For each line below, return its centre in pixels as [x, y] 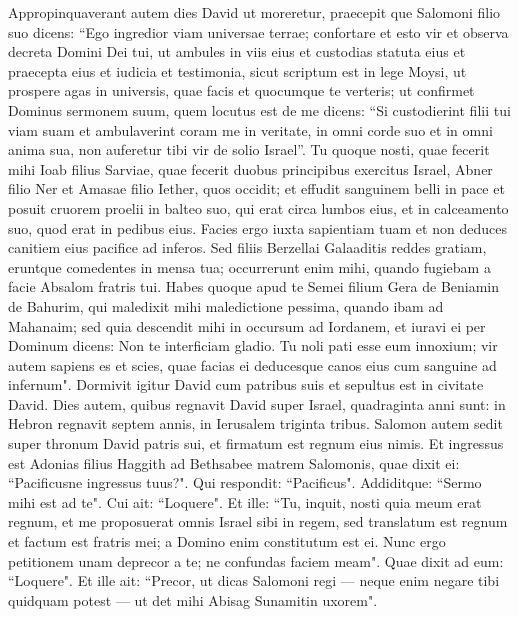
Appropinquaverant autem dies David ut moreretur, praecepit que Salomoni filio [254, 12]
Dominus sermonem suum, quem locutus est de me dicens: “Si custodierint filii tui [259, 109]
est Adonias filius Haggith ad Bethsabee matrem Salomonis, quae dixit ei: [234, 462]
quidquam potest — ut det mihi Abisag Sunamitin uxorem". [193, 599]
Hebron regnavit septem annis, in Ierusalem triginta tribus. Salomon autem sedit [255, 423]
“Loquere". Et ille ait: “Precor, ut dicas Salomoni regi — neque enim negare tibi [254, 580]
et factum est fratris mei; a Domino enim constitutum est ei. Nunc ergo [227, 541]
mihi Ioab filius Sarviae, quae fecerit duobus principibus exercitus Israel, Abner [250, 168]
